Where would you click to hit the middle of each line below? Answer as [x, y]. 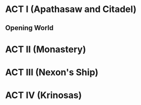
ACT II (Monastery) [46, 49]
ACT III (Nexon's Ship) [52, 72]
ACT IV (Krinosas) [43, 95]
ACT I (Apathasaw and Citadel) [71, 9]
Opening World [29, 28]
